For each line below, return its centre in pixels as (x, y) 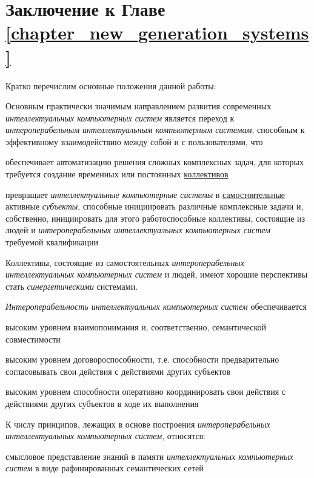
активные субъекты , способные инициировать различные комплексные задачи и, (155, 206)
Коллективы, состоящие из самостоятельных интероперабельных (125, 262)
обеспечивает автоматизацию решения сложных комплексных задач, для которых (155, 162)
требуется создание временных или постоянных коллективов (117, 174)
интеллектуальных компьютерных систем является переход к (120, 118)
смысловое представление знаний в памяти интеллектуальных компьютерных (149, 456)
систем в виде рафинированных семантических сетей (105, 468)
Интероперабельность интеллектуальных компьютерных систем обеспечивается (156, 306)
